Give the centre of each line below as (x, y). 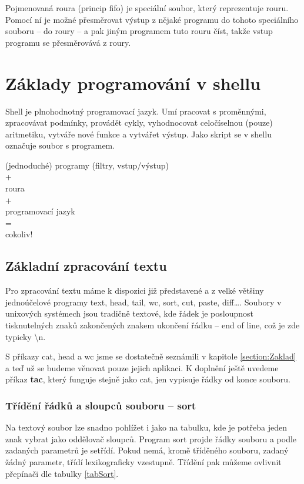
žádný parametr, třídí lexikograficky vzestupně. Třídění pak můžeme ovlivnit (143, 461)
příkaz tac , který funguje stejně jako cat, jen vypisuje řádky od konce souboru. (148, 379)
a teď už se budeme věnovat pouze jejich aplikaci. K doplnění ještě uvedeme (142, 367)
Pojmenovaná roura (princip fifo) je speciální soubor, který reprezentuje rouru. (147, 8)
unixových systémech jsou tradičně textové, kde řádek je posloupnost (130, 313)
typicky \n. (26, 336)
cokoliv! (19, 234)
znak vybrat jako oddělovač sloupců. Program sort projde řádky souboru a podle (151, 438)
